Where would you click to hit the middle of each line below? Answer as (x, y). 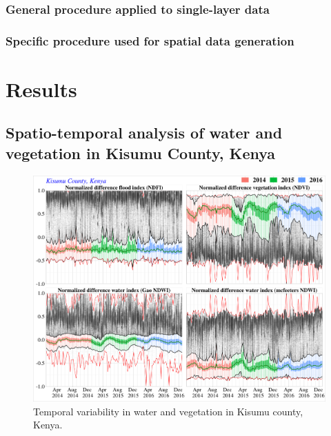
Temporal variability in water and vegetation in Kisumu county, (168, 411)
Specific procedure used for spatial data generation (150, 40)
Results (41, 89)
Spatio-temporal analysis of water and (144, 133)
